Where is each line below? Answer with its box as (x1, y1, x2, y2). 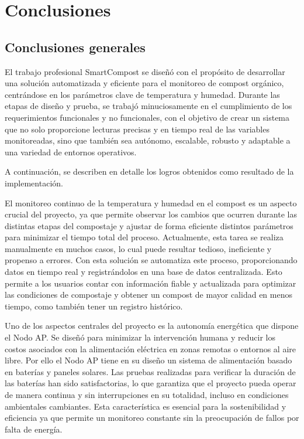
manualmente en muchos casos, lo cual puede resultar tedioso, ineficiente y (5, 242, 272, 254)
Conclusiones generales (5, 38, 146, 56)
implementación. (5, 176, 63, 189)
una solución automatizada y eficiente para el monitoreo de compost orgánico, (5, 77, 284, 89)
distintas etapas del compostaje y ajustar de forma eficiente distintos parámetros (5, 219, 293, 232)
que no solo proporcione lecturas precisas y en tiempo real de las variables (5, 122, 270, 135)
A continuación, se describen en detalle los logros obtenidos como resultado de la (5, 165, 294, 178)
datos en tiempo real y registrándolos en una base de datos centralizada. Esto (5, 266, 282, 278)
